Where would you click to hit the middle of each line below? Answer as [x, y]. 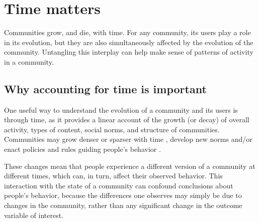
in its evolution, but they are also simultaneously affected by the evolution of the [129, 42]
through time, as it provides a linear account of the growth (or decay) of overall [127, 120]
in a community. [29, 61]
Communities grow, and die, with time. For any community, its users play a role [127, 32]
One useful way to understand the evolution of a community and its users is [121, 109]
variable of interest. [34, 215]
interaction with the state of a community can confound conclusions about [119, 185]
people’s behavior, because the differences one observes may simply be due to [123, 195]
